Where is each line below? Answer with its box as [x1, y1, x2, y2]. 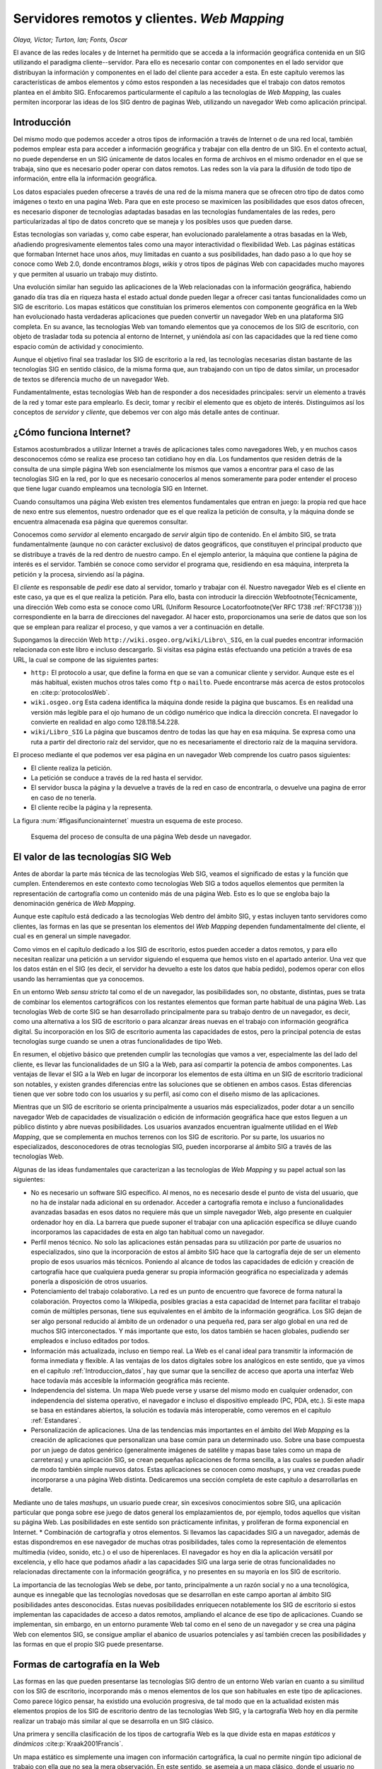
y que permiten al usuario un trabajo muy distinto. [13, 270, 158, 278]
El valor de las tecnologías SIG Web [13, 851, 172, 863]
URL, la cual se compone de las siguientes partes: [13, 655, 159, 664]
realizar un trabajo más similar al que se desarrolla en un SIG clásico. [13, 1717, 214, 1725]
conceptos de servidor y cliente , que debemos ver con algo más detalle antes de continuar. [13, 408, 280, 416]
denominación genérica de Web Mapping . [13, 899, 136, 907]
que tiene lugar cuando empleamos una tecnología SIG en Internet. [13, 485, 209, 493]
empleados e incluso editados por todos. [30, 1337, 150, 1345]
